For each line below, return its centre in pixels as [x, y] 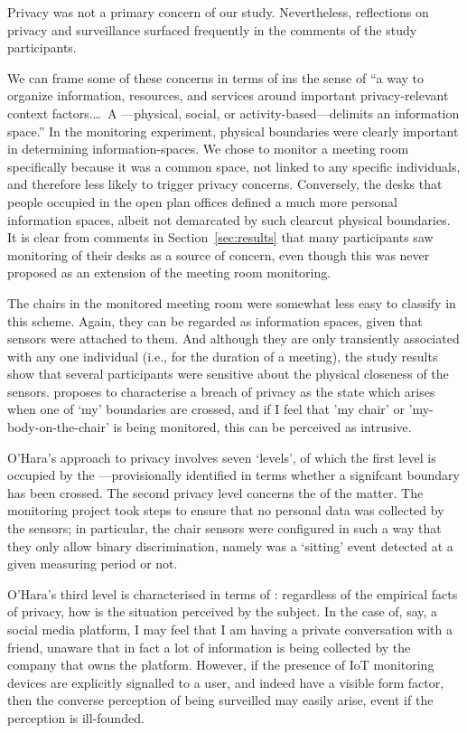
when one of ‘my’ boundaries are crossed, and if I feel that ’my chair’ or [206, 409]
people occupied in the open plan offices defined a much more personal [202, 201]
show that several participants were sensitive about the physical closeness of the [228, 374]
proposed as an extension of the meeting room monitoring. [169, 273]
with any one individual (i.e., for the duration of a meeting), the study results [223, 356]
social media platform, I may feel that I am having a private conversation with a [230, 629]
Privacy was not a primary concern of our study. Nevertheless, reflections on [218, 12]
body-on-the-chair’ [58, 427]
